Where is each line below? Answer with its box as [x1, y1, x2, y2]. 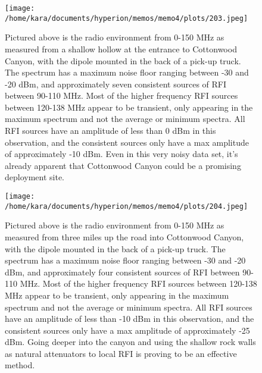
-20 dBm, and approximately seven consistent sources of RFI [5, 77, 227, 90]
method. [5, 359, 35, 371]
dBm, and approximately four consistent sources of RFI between [5, 265, 240, 278]
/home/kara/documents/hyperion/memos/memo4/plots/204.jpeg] [5, 202, 248, 211]
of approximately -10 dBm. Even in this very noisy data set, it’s [5, 148, 238, 160]
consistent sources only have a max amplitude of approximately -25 [5, 324, 250, 336]
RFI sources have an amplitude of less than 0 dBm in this [5, 124, 216, 137]
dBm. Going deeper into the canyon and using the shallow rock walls [5, 336, 256, 348]
